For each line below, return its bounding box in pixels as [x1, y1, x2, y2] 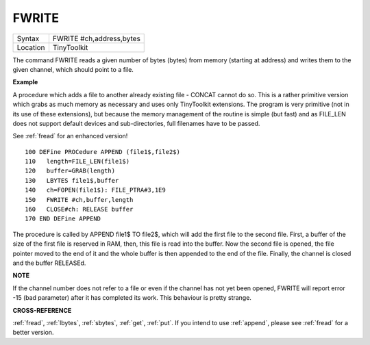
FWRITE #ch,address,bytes [52, 34, 140, 43]
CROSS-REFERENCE [12, 306, 72, 314]
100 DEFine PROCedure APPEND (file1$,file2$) [25, 148, 181, 155]
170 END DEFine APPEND [25, 215, 101, 222]
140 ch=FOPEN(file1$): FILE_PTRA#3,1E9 [25, 186, 166, 194]
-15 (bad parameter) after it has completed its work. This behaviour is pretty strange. [12, 294, 251, 302]
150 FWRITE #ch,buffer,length [25, 196, 134, 203]
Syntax [16, 34, 40, 43]
